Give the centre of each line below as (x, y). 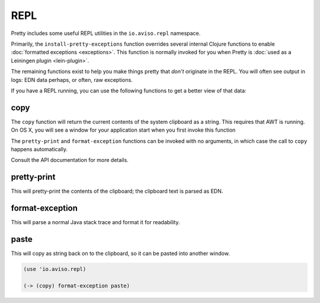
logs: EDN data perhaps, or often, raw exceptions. (72, 79)
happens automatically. (39, 149)
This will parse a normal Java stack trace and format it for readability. (95, 222)
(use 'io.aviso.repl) (55, 269)
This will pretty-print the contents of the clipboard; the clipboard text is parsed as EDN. (117, 191)
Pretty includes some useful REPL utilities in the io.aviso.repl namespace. (106, 33)
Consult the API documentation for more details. (70, 160)
